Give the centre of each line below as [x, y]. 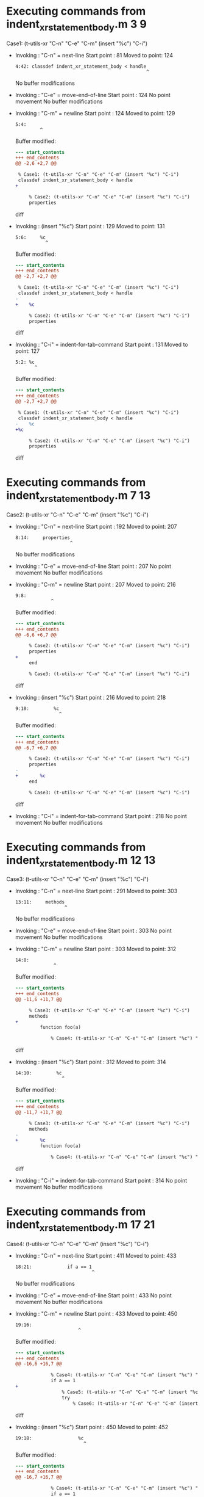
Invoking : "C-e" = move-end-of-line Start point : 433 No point [93, 1295]
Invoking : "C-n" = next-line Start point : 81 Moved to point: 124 [94, 55]
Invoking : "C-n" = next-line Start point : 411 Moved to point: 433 [96, 1255]
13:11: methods [40, 902]
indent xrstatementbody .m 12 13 [81, 861]
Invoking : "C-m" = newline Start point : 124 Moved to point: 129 [95, 113]
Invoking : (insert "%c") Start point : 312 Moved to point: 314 [90, 1062]
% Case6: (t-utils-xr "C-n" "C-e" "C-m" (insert [135, 1403]
